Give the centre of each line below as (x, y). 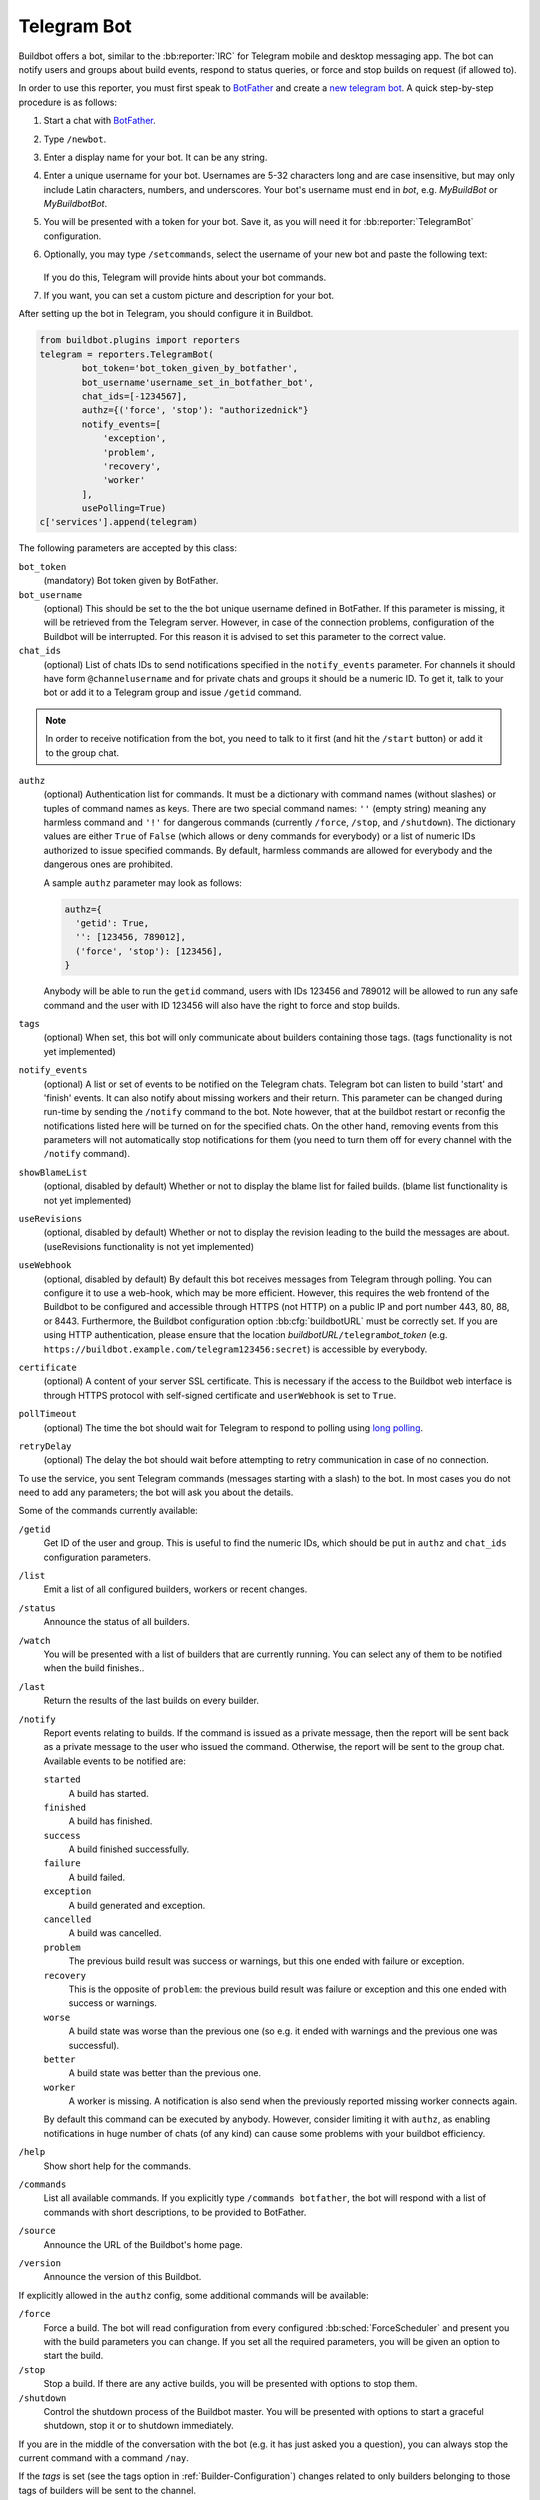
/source (37, 2231)
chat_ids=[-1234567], (134, 396)
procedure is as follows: (68, 102)
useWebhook (45, 1265)
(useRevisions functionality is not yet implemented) (149, 1246)
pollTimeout (47, 1414)
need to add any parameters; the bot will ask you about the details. (156, 1492)
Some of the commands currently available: (108, 1511)
